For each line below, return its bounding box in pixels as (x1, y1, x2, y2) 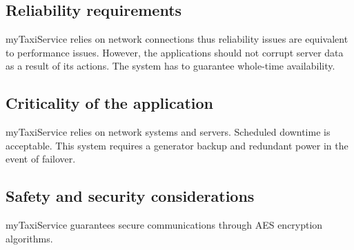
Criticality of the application (6, 92, 213, 114)
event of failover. (6, 152, 76, 166)
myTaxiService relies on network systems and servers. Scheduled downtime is (6, 125, 331, 139)
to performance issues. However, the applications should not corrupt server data (6, 45, 344, 59)
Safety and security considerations (6, 185, 255, 207)
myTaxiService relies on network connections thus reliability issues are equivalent (6, 32, 348, 46)
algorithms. (6, 231, 53, 245)
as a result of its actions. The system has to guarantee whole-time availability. (6, 59, 335, 73)
